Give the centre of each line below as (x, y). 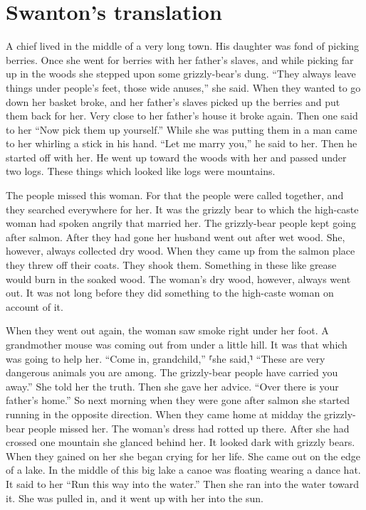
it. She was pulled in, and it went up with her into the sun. (135, 498)
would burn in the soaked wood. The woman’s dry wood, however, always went (178, 278)
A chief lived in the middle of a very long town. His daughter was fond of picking (183, 46)
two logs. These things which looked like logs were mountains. (141, 171)
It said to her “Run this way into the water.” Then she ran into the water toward (183, 483)
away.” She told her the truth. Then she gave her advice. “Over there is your (172, 386)
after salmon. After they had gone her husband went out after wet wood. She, (176, 237)
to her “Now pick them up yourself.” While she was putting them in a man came (182, 129)
